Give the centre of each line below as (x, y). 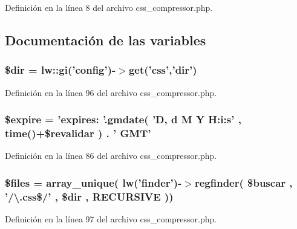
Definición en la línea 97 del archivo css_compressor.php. (111, 219)
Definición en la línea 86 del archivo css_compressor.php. (111, 156)
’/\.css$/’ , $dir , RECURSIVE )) (89, 196)
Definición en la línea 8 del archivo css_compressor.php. (109, 7)
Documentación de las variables (106, 40)
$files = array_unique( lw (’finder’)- (93, 182)
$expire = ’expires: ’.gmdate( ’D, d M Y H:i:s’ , (123, 119)
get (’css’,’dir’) (163, 70)
